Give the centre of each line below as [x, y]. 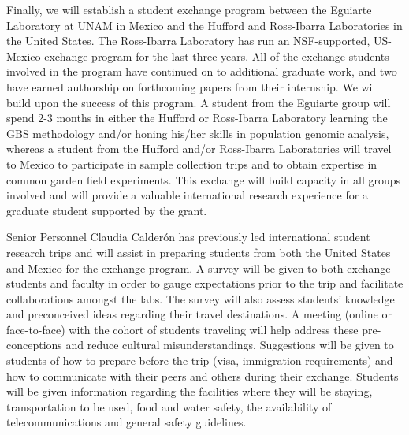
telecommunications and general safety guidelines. [126, 422]
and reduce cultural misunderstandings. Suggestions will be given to [230, 345]
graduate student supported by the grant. [107, 210]
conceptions [34, 345]
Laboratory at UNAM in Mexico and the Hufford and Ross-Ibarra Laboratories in [204, 25]
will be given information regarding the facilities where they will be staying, [190, 391]
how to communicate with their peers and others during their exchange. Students [203, 376]
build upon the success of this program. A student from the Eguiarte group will [199, 102]
